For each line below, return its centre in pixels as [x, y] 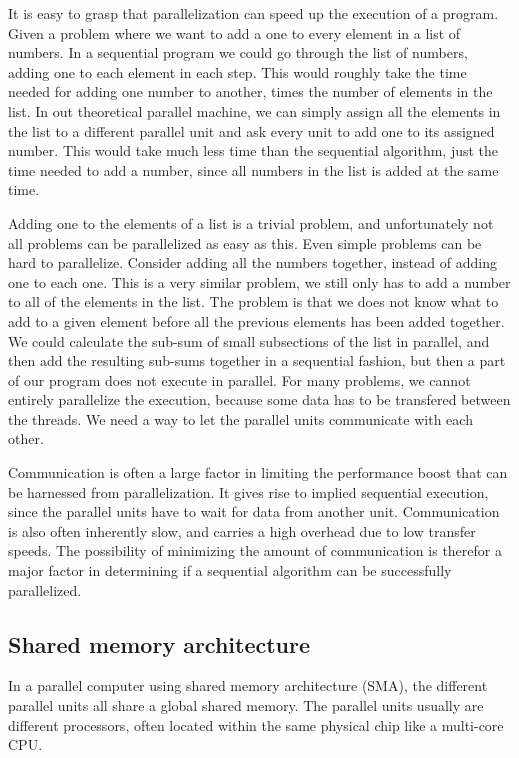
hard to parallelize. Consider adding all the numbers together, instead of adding [252, 262]
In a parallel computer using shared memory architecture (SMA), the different [248, 685]
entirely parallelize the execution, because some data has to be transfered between [259, 399]
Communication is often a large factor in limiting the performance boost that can [258, 472]
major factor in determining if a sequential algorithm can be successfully [230, 570]
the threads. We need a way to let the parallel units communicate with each [240, 418]
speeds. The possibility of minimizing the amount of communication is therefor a [255, 550]
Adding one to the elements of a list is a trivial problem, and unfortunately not [251, 222]
